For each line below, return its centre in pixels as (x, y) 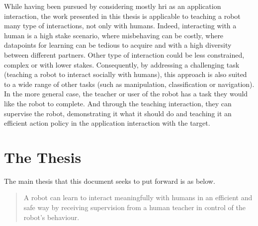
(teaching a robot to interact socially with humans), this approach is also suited (126, 74)
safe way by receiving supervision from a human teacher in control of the (134, 207)
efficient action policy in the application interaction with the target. (107, 123)
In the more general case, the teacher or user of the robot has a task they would (126, 94)
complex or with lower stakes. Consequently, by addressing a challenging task (122, 64)
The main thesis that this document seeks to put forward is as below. (110, 181)
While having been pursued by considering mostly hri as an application (113, 6)
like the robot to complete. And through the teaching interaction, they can (118, 103)
